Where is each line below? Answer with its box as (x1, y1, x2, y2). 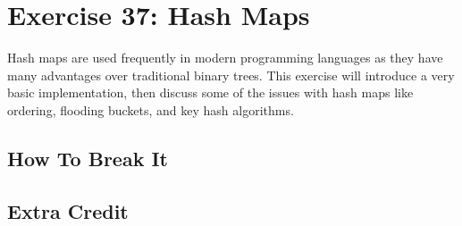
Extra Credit (7, 197, 129, 224)
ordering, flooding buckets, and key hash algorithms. (7, 100, 294, 119)
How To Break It (7, 144, 168, 172)
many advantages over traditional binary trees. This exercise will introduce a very (7, 65, 455, 84)
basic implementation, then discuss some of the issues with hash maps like (7, 83, 414, 102)
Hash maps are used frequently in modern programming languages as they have (7, 48, 443, 67)
